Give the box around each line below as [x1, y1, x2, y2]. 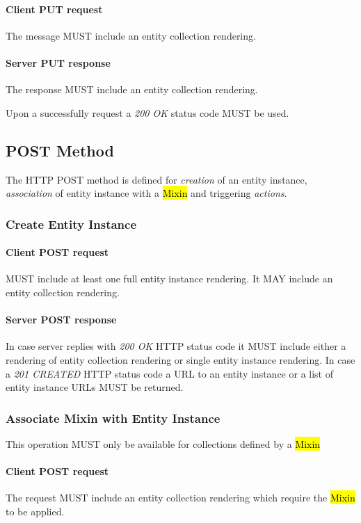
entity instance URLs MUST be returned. [6, 380, 184, 394]
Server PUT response [6, 55, 111, 70]
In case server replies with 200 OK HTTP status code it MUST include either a [6, 339, 346, 353]
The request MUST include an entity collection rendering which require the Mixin [6, 490, 355, 505]
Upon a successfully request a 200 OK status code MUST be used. [6, 105, 289, 120]
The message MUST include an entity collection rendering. [6, 28, 256, 42]
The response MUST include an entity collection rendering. [6, 82, 258, 97]
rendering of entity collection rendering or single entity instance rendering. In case [6, 352, 355, 367]
